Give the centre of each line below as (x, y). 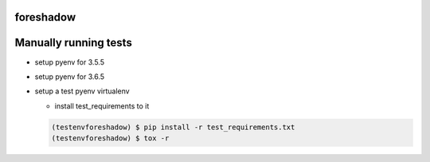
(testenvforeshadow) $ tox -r (110, 138)
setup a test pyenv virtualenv (82, 91)
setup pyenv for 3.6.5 (70, 77)
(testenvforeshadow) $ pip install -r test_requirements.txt (173, 127)
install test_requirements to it (102, 106)
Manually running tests (74, 43)
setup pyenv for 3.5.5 (70, 62)
